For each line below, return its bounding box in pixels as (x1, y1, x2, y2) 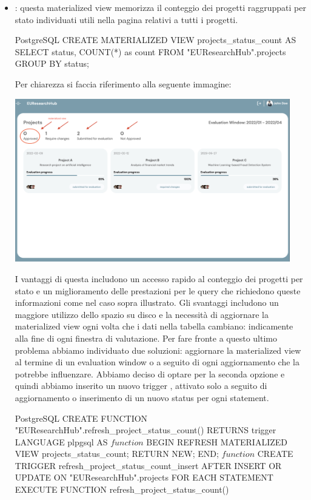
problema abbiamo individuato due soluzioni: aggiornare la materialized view (15, 343, 301, 356)
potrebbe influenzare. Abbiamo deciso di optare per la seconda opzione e (15, 367, 285, 380)
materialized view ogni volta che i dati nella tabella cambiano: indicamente (15, 320, 293, 333)
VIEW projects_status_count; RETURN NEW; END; (15, 447, 219, 460)
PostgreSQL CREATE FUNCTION (15, 411, 148, 424)
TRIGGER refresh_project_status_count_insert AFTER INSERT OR (15, 459, 282, 471)
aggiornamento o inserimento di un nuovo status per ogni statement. (15, 391, 269, 404)
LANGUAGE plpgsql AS (15, 435, 108, 448)
